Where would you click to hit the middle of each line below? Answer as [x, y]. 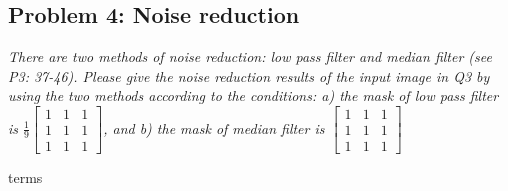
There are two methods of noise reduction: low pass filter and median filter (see [250, 56]
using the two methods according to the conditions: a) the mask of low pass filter [253, 95]
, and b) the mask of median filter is [214, 127]
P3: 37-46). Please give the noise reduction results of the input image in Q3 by [249, 75]
